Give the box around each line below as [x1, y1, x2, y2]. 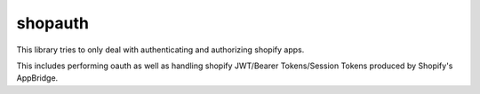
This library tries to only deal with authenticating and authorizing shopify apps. [16, 44, 305, 55]
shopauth [16, 13, 89, 33]
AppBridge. [16, 73, 59, 83]
